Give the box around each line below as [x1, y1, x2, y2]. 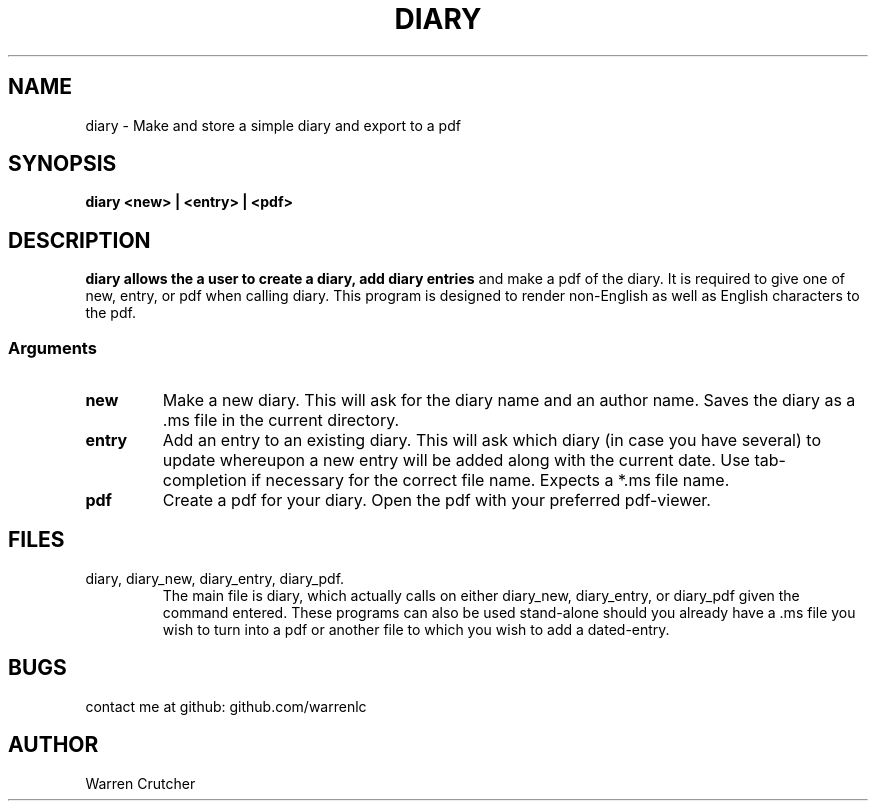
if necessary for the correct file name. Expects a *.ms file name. [251, 470, 730, 491]
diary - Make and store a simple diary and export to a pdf [85, 116, 461, 134]
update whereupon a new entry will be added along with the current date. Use [162, 450, 750, 471]
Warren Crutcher [85, 774, 196, 792]
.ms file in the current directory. [162, 410, 400, 431]
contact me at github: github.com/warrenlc [85, 697, 367, 715]
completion [162, 470, 247, 491]
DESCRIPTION [8, 227, 151, 253]
